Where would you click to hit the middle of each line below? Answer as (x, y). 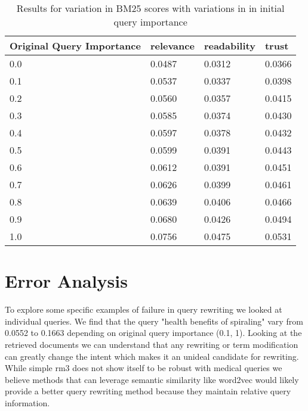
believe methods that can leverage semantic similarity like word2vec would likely (152, 379)
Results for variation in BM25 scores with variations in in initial (150, 8)
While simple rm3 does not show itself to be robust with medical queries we (144, 368)
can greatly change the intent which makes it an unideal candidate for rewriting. (152, 356)
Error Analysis (66, 281)
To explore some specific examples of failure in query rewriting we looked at (144, 309)
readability (230, 46)
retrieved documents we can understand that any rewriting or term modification (152, 344)
